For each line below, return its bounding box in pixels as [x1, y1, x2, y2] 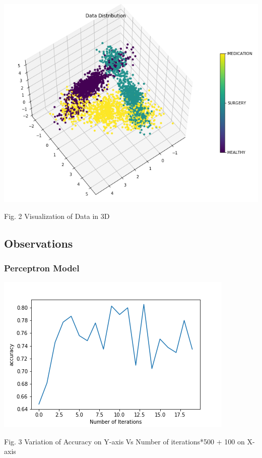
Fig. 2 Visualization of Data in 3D [4, 210, 110, 221]
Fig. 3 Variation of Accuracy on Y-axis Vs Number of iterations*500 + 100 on [4, 436, 245, 446]
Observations [4, 235, 73, 251]
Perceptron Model [4, 261, 80, 274]
